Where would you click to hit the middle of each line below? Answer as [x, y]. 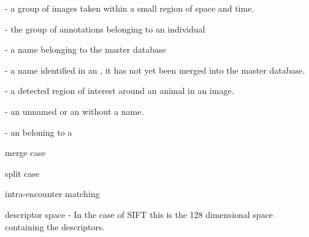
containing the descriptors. [55, 226]
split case [22, 173]
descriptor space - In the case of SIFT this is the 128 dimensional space [139, 214]
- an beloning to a [39, 132]
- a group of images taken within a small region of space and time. [130, 8]
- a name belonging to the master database [86, 49]
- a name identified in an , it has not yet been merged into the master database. [155, 70]
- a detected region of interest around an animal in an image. [120, 91]
